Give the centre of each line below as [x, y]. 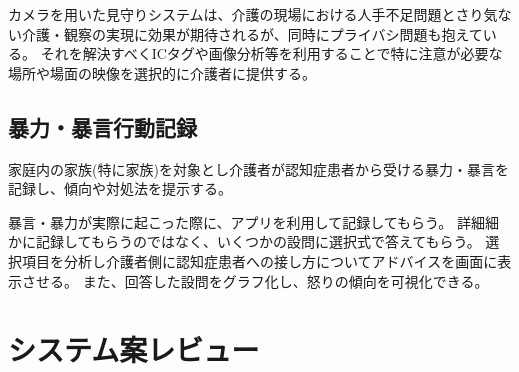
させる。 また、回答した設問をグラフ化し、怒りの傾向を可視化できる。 [255, 280]
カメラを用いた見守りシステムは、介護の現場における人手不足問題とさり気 [253, 14]
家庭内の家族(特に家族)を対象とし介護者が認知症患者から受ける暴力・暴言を [258, 168]
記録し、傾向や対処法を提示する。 [120, 188]
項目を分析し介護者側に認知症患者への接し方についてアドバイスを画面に [259, 260]
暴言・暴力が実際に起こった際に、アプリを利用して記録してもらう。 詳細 [246, 221]
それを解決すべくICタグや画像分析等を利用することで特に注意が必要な [271, 53]
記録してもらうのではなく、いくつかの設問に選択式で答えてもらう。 [258, 241]
